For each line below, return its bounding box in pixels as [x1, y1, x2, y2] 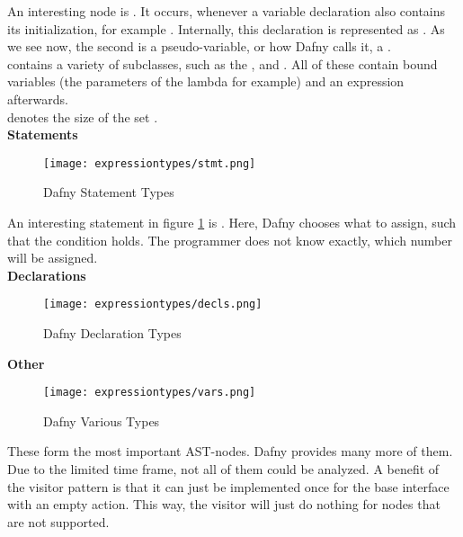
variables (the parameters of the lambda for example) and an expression [7, 72, 405, 91]
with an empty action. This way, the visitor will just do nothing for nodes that [7, 495, 441, 514]
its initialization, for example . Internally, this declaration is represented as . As [7, 19, 445, 38]
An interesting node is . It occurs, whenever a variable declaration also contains [7, 2, 446, 20]
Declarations [7, 265, 86, 284]
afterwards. [7, 89, 68, 108]
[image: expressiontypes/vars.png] [43, 386, 256, 399]
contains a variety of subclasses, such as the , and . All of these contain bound [7, 54, 438, 73]
